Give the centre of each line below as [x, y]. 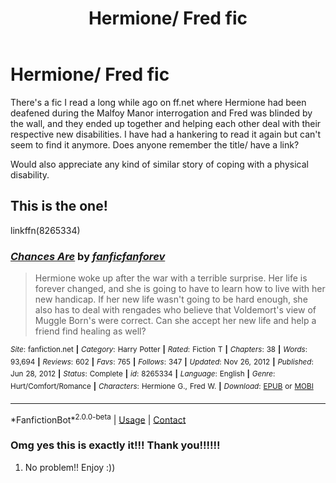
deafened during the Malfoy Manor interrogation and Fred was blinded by [161, 113]
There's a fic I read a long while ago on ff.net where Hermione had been [158, 102]
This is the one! [59, 206]
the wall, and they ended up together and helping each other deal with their [166, 123]
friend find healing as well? [90, 331]
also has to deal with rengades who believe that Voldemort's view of [175, 310]
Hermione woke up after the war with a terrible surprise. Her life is [171, 278]
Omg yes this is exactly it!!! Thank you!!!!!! [115, 445]
